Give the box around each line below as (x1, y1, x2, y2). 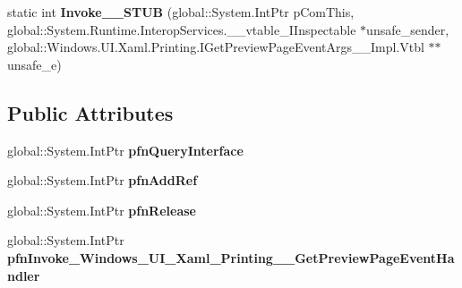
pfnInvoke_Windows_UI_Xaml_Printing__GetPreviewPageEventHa (7, 248, 455, 267)
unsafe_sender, (366, 20, 449, 38)
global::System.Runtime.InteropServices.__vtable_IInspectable (7, 20, 356, 38)
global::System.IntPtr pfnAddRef (7, 171, 198, 190)
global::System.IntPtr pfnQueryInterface (7, 140, 244, 159)
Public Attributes (7, 98, 174, 126)
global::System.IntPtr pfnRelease (7, 200, 196, 219)
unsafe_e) (7, 55, 62, 73)
